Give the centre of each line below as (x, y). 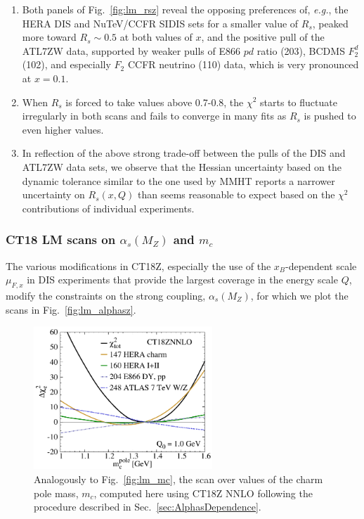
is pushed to (330, 116)
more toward (49, 37)
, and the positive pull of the (263, 37)
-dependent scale (321, 265)
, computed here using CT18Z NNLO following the (203, 493)
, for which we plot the (299, 295)
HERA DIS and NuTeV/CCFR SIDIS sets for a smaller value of (160, 23)
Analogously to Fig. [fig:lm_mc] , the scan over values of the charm (178, 479)
